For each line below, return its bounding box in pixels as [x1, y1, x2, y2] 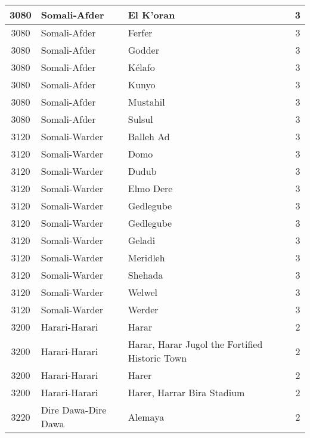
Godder [128, 43, 159, 57]
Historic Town [128, 351, 187, 365]
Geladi [128, 233, 156, 247]
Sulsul [128, 112, 153, 126]
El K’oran [128, 8, 175, 21]
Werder [128, 303, 159, 316]
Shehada [128, 268, 163, 282]
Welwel [128, 285, 158, 299]
